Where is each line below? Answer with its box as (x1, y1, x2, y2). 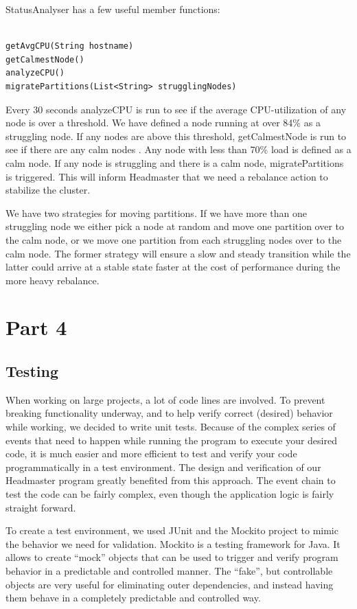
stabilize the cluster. (5, 183, 91, 197)
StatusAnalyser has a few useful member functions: (5, 2, 220, 16)
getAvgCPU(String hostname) (5, 41, 134, 51)
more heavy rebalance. (5, 273, 100, 287)
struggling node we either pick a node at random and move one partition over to (5, 219, 344, 233)
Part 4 (5, 313, 67, 341)
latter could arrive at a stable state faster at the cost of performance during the (5, 260, 341, 274)
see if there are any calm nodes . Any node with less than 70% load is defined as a (5, 142, 352, 157)
